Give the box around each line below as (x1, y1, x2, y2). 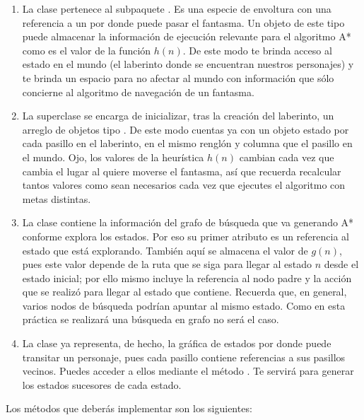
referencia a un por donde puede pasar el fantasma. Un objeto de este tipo (22, 15, 345, 30)
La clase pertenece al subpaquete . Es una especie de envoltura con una (22, 1, 331, 16)
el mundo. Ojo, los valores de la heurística (22, 149, 204, 164)
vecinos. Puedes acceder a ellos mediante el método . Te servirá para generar (22, 363, 354, 378)
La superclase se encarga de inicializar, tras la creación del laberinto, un (22, 108, 334, 123)
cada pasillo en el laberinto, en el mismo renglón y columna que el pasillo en (22, 136, 353, 151)
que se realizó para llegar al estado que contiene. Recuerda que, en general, (22, 284, 347, 299)
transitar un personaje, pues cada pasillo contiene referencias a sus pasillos (22, 349, 346, 364)
